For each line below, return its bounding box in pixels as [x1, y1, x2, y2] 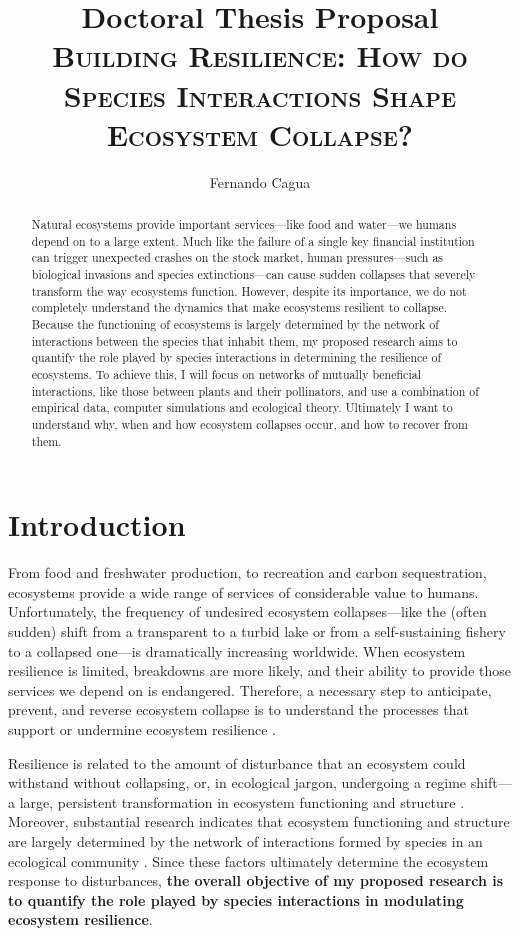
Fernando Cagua [209, 171, 311, 192]
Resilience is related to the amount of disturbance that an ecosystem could [8, 752, 466, 773]
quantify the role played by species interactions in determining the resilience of [31, 349, 442, 366]
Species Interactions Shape [63, 74, 457, 115]
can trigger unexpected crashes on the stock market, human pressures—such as [31, 249, 444, 266]
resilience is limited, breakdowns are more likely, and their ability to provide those [8, 660, 511, 681]
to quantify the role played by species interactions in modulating [8, 889, 464, 910]
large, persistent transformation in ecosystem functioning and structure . [19, 791, 465, 812]
